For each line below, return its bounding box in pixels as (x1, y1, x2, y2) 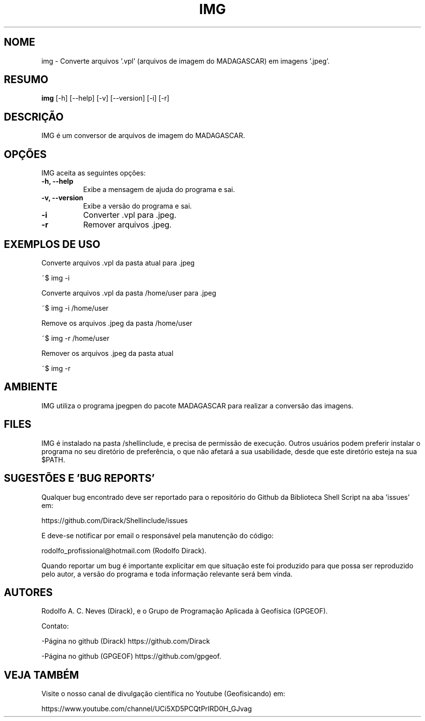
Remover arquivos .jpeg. (83, 220, 172, 230)
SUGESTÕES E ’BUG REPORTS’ (4, 472, 155, 485)
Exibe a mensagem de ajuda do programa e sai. (83, 185, 235, 194)
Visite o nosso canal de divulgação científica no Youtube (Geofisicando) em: (41, 689, 285, 698)
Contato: (41, 622, 69, 631)
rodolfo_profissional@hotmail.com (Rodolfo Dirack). (41, 546, 207, 555)
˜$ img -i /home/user (41, 303, 109, 312)
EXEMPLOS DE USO (4, 238, 100, 250)
